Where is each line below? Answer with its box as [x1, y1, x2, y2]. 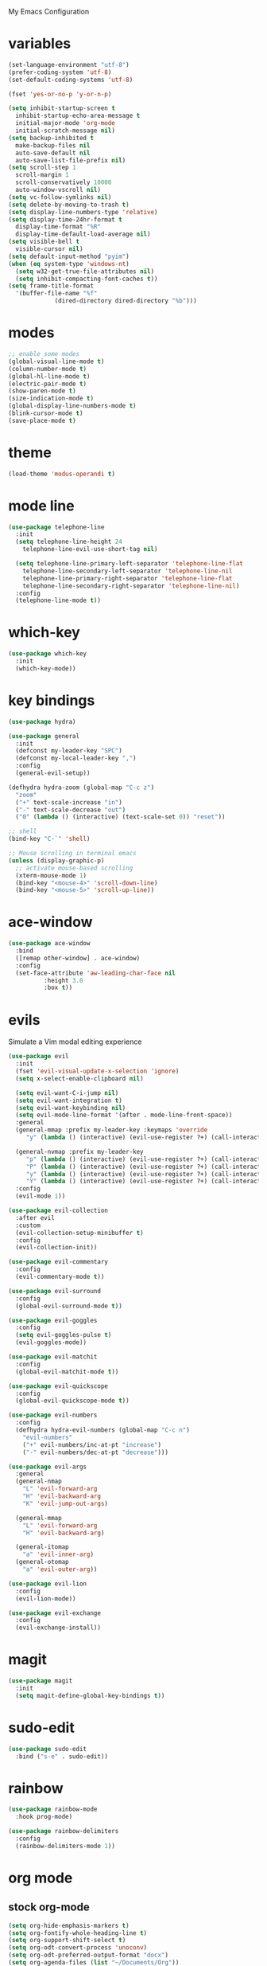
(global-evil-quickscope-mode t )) [15, 1397, 130, 1405]
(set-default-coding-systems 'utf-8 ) [8, 76, 133, 84]
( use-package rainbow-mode [8, 1805, 98, 1814]
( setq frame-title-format [8, 282, 94, 290]
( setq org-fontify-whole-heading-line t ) [8, 1929, 148, 1937]
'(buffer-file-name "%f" [15, 290, 98, 298]
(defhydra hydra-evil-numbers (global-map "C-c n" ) [15, 1426, 191, 1434]
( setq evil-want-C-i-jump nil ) [15, 1089, 119, 1097]
